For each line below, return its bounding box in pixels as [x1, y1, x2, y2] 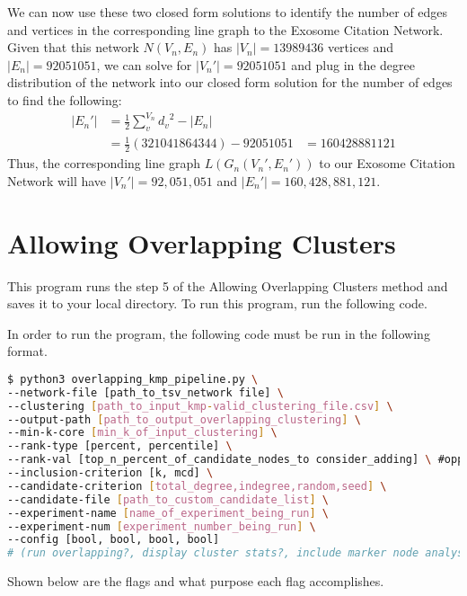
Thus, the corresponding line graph [7, 154, 200, 173]
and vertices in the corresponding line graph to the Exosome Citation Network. [7, 20, 444, 39]
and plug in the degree [291, 55, 416, 74]
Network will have [7, 171, 107, 190]
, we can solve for [96, 55, 192, 74]
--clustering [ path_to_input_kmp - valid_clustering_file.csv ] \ [7, 399, 393, 413]
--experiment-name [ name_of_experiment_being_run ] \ [7, 506, 329, 520]
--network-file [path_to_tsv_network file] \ [7, 386, 284, 399]
